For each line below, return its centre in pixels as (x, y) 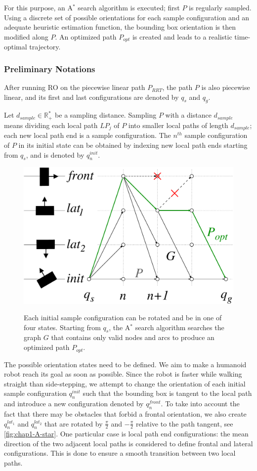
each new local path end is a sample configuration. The (87, 135)
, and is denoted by (55, 154)
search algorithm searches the (180, 327)
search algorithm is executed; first (129, 7)
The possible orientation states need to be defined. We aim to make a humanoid (125, 364)
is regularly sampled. (220, 7)
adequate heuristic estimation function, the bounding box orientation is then (120, 27)
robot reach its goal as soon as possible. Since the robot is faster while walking (123, 374)
